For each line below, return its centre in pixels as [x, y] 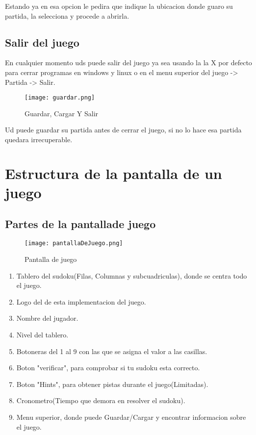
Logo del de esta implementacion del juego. [81, 301]
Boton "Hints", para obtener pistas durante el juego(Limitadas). [112, 384]
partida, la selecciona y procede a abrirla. [67, 15]
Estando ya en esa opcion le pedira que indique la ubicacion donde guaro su [119, 6]
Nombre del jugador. [47, 318]
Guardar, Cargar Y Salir [62, 113]
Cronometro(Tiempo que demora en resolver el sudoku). [101, 400]
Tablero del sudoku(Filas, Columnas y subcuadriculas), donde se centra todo [132, 275]
